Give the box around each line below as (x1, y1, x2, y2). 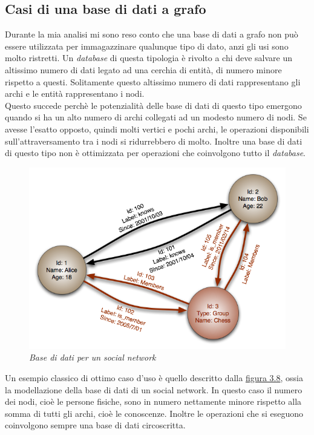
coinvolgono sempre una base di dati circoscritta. (5, 419, 186, 431)
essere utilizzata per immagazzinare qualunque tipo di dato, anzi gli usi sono (5, 39, 289, 52)
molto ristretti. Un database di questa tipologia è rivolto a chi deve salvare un (5, 51, 293, 64)
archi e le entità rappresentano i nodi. (5, 87, 145, 100)
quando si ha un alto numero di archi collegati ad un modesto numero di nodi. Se (5, 111, 307, 123)
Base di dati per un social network (29, 351, 156, 364)
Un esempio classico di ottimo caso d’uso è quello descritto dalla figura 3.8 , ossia (5, 371, 304, 384)
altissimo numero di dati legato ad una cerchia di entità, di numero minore (5, 63, 282, 76)
